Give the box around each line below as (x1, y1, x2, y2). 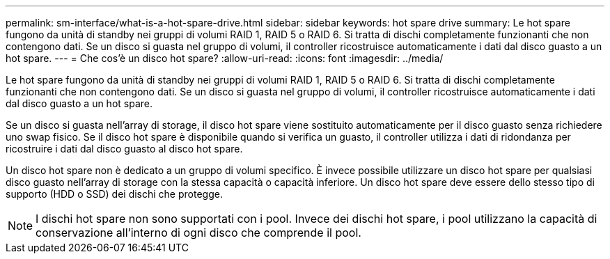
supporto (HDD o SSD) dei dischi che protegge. (6, 188, 223, 200)
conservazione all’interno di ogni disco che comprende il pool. (36, 226, 361, 240)
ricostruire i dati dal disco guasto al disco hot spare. (6, 143, 243, 155)
